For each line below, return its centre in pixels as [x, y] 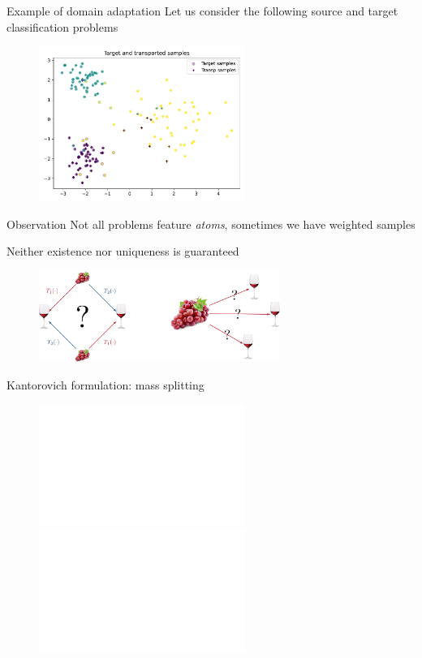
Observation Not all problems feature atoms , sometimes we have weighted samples [211, 224]
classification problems [62, 26]
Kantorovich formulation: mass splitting [105, 384]
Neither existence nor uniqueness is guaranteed [123, 251]
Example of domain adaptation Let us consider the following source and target [202, 11]
